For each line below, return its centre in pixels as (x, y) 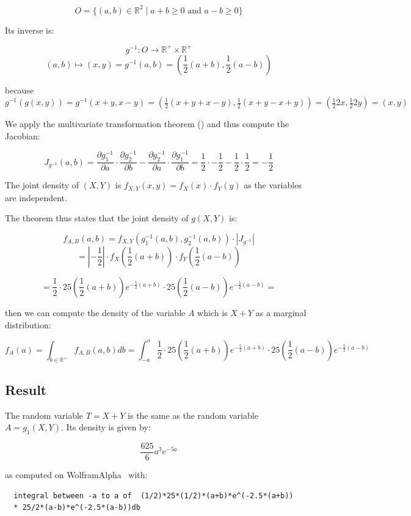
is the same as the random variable (193, 415)
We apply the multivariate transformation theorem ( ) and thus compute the (147, 124)
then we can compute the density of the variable (95, 312)
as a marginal (281, 312)
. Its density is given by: (106, 427)
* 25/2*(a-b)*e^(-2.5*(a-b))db (77, 508)
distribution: (28, 324)
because (20, 90)
